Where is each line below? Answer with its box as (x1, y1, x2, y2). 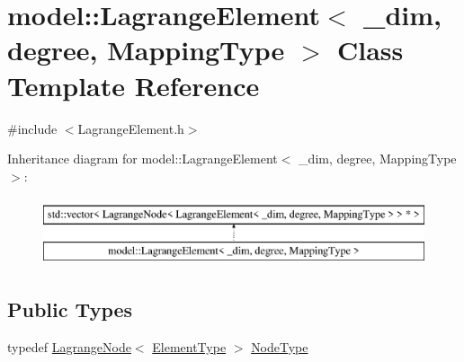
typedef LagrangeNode (7, 337, 131, 356)
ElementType (152, 337, 227, 356)
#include (7, 119, 58, 137)
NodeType (251, 337, 308, 356)
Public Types (7, 295, 133, 322)
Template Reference (7, 66, 260, 103)
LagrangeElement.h (77, 119, 184, 137)
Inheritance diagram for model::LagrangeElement (7, 149, 278, 168)
